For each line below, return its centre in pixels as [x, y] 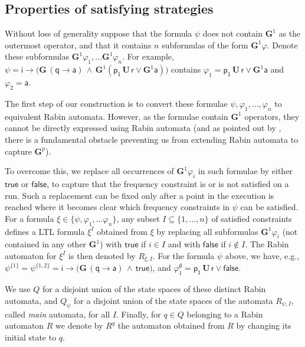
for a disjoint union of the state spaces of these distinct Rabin [154, 289]
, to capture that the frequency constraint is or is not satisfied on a [168, 183]
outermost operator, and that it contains [78, 45]
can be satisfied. [269, 207]
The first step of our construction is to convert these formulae [116, 103]
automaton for [31, 255]
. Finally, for [139, 314]
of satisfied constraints [252, 218]
